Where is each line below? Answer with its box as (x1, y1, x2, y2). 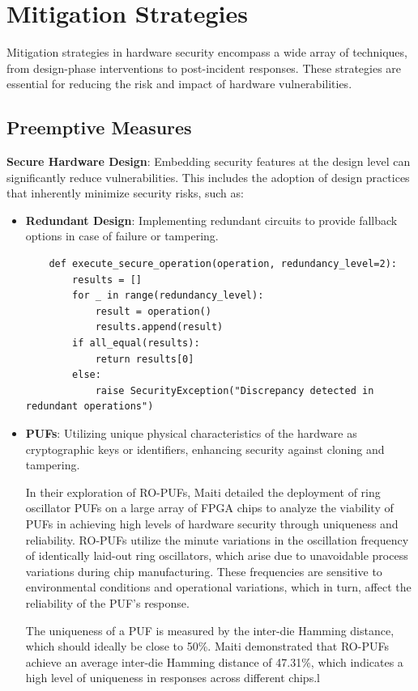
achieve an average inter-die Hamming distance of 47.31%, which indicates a (25, 653, 403, 670)
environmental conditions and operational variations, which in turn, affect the (25, 579, 412, 596)
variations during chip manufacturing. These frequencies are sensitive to (25, 562, 382, 579)
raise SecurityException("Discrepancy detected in (95, 384, 374, 396)
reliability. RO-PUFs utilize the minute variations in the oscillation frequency (25, 531, 409, 548)
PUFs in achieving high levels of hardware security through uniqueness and (25, 515, 399, 532)
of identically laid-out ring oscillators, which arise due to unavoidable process (25, 547, 408, 564)
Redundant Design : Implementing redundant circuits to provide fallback (25, 211, 398, 228)
